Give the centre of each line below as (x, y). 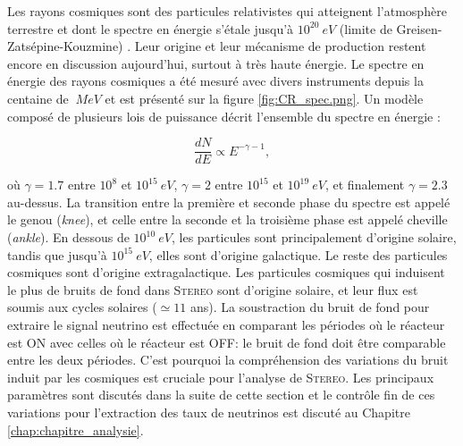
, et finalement (365, 185)
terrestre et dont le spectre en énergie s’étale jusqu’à (151, 28)
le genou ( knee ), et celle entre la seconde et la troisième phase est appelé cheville (227, 219)
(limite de (366, 28)
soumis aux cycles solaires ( (82, 307)
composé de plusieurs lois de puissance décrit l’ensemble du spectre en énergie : (224, 116)
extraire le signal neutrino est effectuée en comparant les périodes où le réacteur (226, 324)
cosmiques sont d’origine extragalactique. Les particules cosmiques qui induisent (226, 272)
